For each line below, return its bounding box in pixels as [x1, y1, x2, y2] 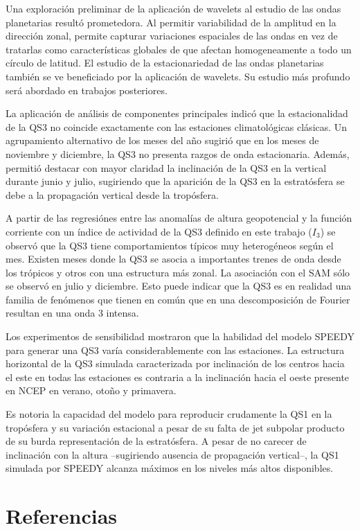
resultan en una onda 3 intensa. [6, 306, 139, 320]
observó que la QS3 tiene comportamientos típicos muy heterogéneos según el [6, 238, 334, 252]
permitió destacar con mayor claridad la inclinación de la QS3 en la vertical [6, 160, 327, 175]
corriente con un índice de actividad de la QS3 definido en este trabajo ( [6, 224, 312, 238]
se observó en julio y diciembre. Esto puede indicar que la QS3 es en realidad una [6, 279, 352, 293]
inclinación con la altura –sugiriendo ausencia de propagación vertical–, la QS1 [6, 447, 339, 461]
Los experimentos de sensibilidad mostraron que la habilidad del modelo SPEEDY [6, 329, 354, 344]
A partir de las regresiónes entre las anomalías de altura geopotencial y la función [6, 211, 352, 225]
